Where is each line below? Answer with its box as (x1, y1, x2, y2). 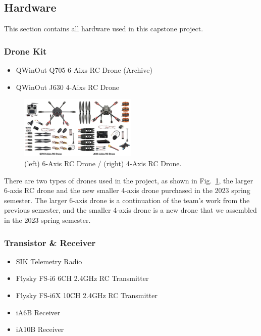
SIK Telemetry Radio (16, 256, 82, 266)
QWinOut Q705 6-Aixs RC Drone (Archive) (16, 65, 152, 75)
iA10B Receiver (16, 324, 64, 334)
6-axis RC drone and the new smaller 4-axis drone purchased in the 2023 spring (4, 185, 250, 196)
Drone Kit (4, 44, 47, 57)
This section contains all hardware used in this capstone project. (4, 23, 203, 34)
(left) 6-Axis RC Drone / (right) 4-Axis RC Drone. (24, 158, 182, 169)
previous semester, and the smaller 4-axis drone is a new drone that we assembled (4, 205, 257, 215)
